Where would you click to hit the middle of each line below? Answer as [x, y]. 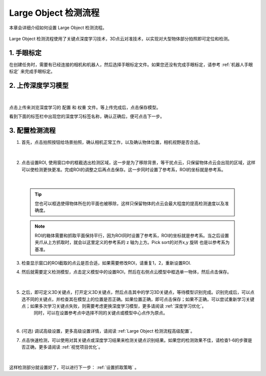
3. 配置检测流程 [33, 131]
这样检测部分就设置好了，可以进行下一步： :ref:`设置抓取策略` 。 [74, 367]
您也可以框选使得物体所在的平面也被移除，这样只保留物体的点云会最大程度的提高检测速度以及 [130, 203]
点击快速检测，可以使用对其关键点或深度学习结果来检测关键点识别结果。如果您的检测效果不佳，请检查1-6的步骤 [135, 340]
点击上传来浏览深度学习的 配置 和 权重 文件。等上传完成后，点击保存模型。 [85, 107]
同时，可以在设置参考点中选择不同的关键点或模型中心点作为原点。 [100, 313]
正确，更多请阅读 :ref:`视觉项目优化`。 [64, 347]
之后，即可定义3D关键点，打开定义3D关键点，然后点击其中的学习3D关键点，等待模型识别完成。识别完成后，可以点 [138, 292]
